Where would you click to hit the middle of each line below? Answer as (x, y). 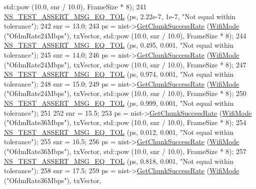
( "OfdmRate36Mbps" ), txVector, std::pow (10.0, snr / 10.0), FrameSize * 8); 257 (125, 151)
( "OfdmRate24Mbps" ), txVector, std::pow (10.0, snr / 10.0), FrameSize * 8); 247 (125, 64)
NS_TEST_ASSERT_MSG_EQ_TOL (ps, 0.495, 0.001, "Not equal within (119, 45)
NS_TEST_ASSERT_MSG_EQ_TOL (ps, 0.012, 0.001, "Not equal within (119, 132)
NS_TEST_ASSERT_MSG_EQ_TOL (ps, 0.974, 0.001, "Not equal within (119, 74)
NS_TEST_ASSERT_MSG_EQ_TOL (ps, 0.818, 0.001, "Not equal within (119, 161)
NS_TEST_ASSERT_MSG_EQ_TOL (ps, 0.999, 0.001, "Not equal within (119, 103)
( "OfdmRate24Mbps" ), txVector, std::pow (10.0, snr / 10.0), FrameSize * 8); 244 (125, 35)
